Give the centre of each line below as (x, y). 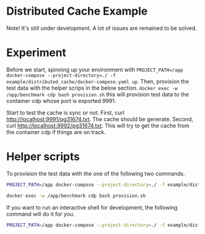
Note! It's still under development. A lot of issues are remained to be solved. (102, 28)
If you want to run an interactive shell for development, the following (92, 207)
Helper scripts (43, 157)
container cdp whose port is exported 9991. (61, 101)
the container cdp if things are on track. (56, 132)
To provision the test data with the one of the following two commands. (95, 173)
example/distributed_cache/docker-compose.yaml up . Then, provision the (98, 81)
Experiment (36, 53)
